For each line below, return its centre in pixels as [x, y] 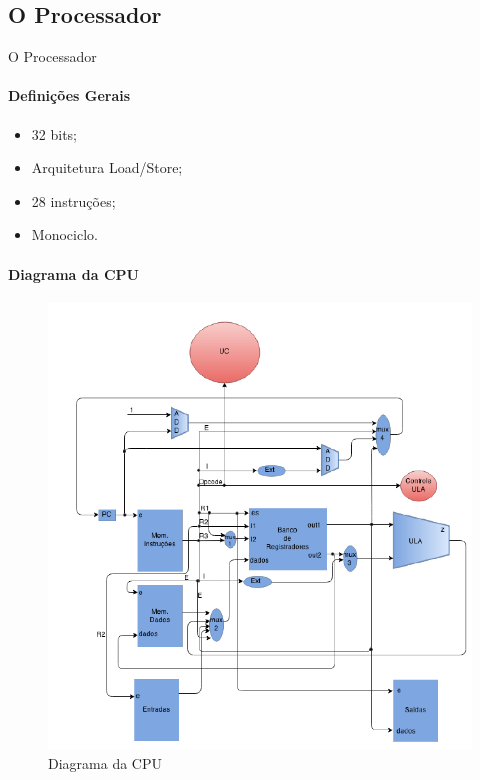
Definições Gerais [69, 95]
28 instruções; [73, 200]
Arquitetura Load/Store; [107, 167]
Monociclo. [64, 234]
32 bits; [54, 133]
